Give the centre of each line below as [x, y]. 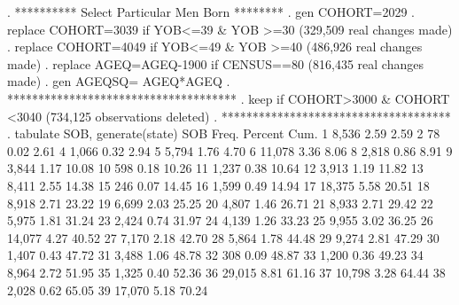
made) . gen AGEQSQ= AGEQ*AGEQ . [119, 81]
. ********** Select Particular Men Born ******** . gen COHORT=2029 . [211, 12]
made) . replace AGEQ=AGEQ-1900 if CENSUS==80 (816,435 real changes [215, 63]
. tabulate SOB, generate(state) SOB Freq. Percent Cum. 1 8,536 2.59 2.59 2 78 [224, 133]
